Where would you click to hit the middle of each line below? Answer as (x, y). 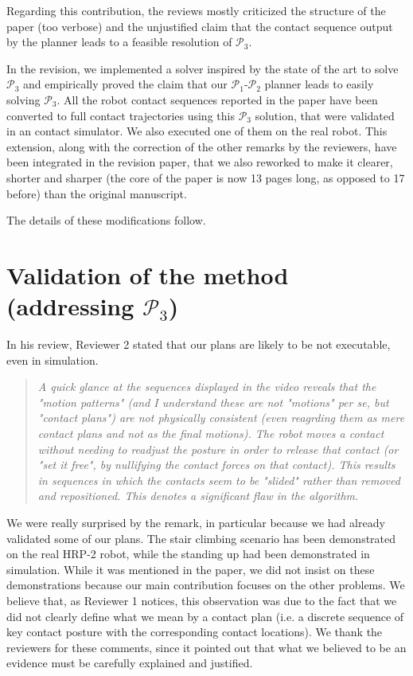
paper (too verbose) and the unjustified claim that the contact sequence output (200, 26)
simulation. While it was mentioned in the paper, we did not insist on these (191, 569)
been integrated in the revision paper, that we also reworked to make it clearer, (200, 162)
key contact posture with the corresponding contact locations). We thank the (195, 632)
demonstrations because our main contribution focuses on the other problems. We (206, 585)
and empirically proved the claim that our (125, 84)
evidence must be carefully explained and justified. (130, 663)
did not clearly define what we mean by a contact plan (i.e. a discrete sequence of (205, 616)
